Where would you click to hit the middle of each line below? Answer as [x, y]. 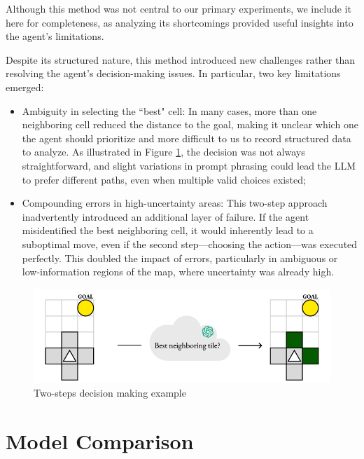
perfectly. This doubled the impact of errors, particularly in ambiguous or [180, 258]
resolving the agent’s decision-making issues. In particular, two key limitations [173, 73]
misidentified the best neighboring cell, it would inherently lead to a [168, 230]
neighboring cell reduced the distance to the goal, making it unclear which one [190, 124]
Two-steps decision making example [110, 393]
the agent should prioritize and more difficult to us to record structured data [187, 138]
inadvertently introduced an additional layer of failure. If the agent [166, 216]
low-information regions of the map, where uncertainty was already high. [178, 272]
